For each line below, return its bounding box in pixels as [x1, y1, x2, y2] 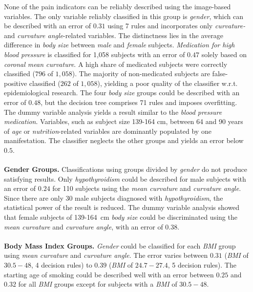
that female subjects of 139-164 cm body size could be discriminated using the [4, 212, 237, 222]
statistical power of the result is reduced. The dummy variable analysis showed [4, 202, 240, 212]
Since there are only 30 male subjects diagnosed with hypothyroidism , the [4, 192, 223, 203]
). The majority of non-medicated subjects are [72, 68, 210, 79]
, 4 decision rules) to [31, 260, 92, 270]
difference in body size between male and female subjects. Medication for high [4, 40, 235, 50]
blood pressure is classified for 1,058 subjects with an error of [4, 49, 185, 59]
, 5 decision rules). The [168, 260, 236, 270]
